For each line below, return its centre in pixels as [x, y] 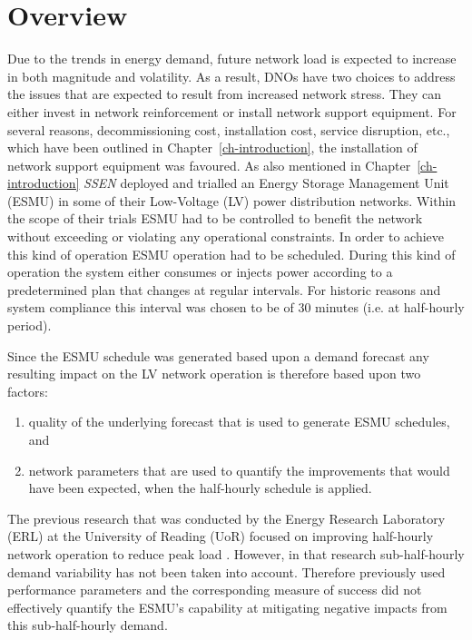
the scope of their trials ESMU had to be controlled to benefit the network [215, 218]
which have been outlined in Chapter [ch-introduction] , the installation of [212, 148]
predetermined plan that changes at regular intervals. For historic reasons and [224, 289]
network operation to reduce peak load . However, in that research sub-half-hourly [236, 553]
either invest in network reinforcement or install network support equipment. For [232, 111]
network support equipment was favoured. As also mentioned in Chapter [209, 165]
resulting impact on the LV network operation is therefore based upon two [214, 374]
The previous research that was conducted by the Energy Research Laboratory [226, 518]
